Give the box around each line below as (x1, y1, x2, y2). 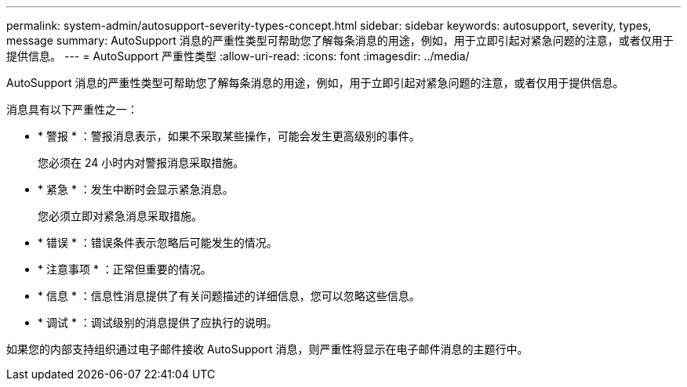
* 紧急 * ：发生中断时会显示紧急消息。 (38, 183, 234, 196)
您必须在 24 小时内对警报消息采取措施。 (38, 156, 245, 169)
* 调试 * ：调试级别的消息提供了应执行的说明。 (38, 316, 278, 329)
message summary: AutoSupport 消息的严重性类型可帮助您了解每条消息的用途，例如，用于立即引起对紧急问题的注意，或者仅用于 (6, 34, 674, 47)
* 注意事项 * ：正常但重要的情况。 (38, 262, 212, 276)
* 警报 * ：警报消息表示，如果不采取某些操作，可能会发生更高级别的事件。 (38, 129, 420, 143)
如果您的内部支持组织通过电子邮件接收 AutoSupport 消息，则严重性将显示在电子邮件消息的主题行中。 (6, 342, 529, 356)
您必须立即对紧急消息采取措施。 (38, 209, 202, 222)
